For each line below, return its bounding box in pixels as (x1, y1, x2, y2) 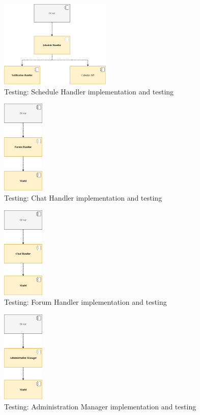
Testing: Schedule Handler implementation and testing (4, 86, 174, 96)
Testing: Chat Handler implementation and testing (4, 192, 162, 203)
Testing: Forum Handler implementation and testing (4, 297, 167, 307)
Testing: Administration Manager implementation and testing (4, 401, 196, 411)
